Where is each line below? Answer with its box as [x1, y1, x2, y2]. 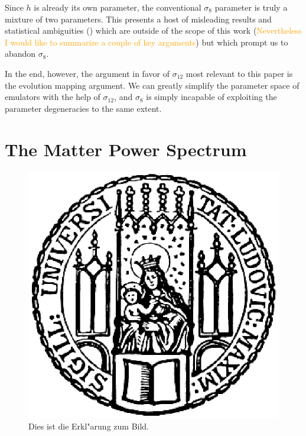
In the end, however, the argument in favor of [5, 67, 170, 79]
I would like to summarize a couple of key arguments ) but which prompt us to [5, 35, 288, 48]
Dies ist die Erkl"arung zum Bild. [28, 420, 149, 432]
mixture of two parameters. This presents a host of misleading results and [5, 12, 272, 25]
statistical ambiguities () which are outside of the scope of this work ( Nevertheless [5, 24, 302, 37]
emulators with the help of [5, 91, 100, 103]
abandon [5, 47, 36, 60]
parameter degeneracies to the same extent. [5, 102, 162, 114]
